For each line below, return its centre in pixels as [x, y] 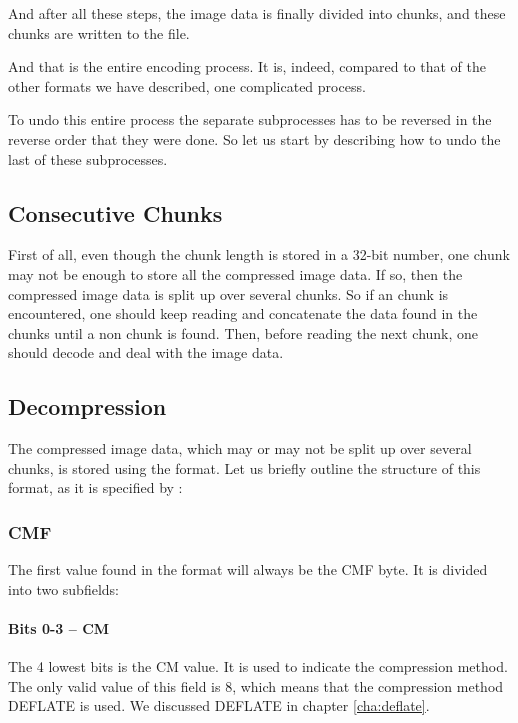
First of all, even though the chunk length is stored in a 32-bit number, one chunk [259, 254]
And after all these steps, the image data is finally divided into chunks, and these [257, 13]
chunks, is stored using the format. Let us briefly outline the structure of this [244, 467]
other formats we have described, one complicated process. [187, 85]
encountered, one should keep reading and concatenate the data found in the [243, 313]
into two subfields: [63, 588]
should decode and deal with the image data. [146, 352]
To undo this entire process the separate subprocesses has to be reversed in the [250, 119]
